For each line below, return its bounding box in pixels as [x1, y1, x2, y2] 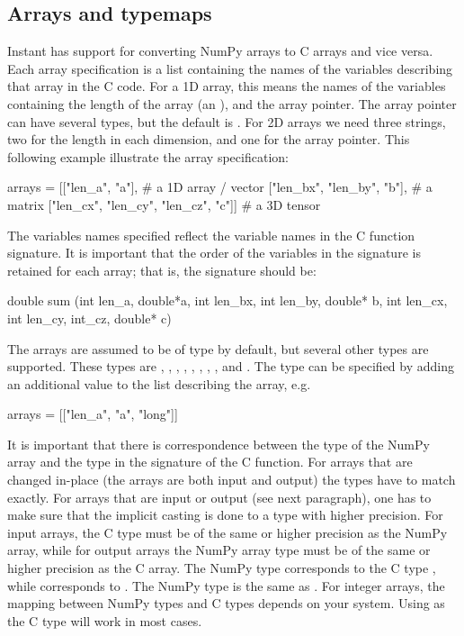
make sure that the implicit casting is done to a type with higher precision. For [7, 505, 443, 524]
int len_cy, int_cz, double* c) [7, 308, 172, 327]
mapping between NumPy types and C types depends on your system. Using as [7, 594, 445, 613]
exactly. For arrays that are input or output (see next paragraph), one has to [7, 487, 432, 506]
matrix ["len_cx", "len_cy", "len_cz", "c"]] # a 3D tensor [7, 195, 321, 214]
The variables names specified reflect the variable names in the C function [7, 225, 415, 244]
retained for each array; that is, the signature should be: [7, 260, 317, 279]
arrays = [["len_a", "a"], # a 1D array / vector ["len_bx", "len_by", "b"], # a [7, 177, 433, 196]
